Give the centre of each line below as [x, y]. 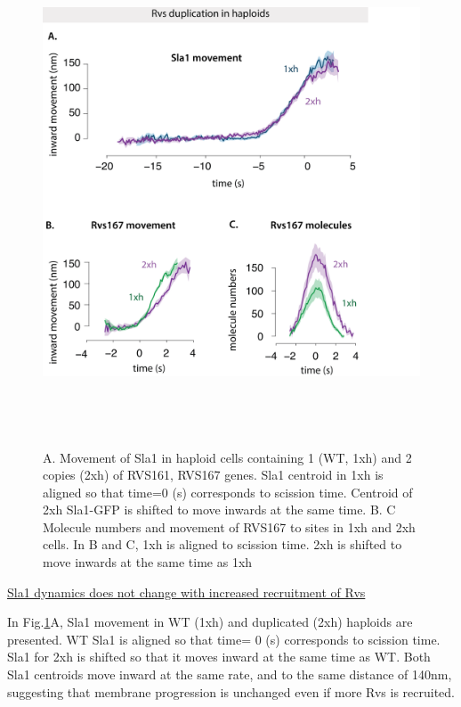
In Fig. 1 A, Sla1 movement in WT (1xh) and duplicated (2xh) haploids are [210, 622]
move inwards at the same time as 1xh [148, 562]
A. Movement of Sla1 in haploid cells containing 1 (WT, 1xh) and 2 [227, 457]
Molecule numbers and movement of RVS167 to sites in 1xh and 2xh [229, 526]
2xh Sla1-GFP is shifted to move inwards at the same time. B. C [219, 510]
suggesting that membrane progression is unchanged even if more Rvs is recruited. [231, 691]
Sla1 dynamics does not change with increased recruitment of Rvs [186, 592]
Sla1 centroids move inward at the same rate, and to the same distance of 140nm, [230, 674]
